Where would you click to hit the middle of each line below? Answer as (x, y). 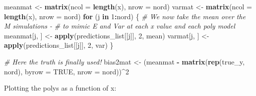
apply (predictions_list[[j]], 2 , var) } (59, 45)
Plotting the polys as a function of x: (60, 88)
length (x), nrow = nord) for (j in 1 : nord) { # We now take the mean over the (125, 16)
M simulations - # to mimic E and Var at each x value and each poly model (120, 26)
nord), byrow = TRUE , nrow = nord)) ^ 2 (66, 71)
